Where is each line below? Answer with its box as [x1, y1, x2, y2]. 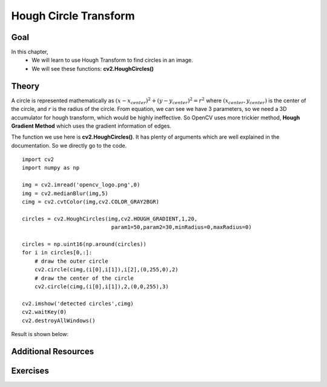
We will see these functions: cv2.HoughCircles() [31, 65, 154, 72]
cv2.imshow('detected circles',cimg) [22, 300, 134, 307]
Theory [11, 81, 40, 91]
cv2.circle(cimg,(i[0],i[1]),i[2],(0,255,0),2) [34, 266, 179, 273]
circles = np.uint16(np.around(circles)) [22, 241, 147, 248]
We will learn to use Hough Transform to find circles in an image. [31, 56, 193, 64]
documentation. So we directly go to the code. [11, 142, 127, 149]
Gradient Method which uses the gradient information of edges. [11, 122, 172, 130]
